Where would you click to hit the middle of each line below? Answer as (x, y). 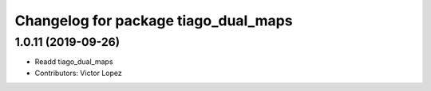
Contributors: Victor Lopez (79, 73)
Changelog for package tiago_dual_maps (154, 21)
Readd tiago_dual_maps (74, 62)
